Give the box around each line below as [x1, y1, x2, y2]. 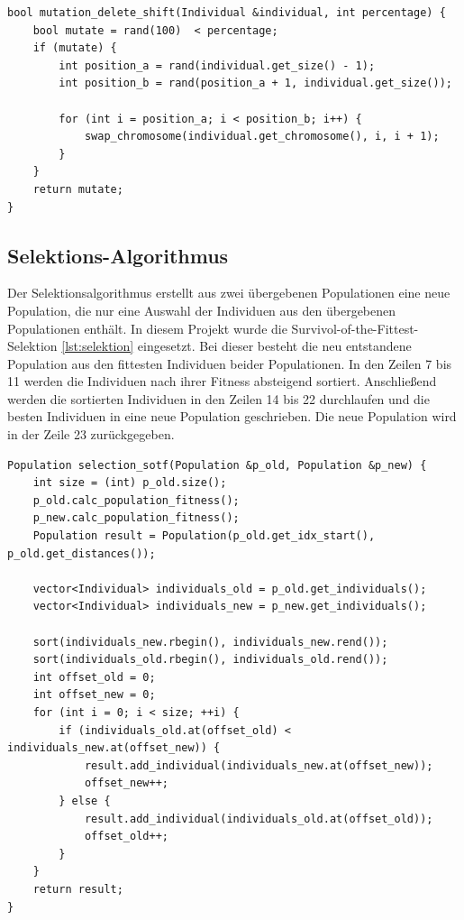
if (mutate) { [32, 41, 117, 55]
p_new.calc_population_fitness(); [32, 511, 240, 525]
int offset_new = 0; [32, 688, 156, 702]
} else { [59, 794, 111, 807]
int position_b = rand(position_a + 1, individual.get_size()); [59, 77, 452, 90]
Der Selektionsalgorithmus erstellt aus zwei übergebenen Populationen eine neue [7, 283, 450, 302]
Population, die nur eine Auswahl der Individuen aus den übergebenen [7, 300, 396, 319]
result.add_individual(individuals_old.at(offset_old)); [84, 812, 433, 825]
